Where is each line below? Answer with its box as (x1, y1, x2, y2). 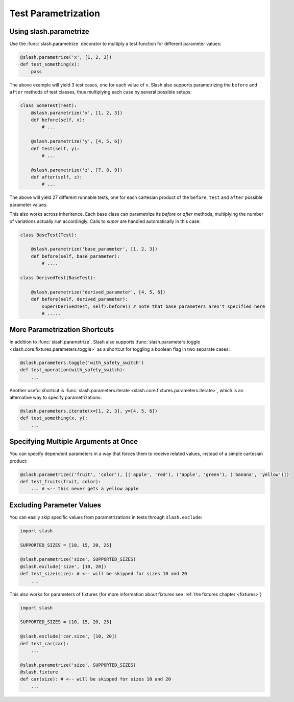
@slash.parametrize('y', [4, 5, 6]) (31, 139, 122, 144)
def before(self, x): (31, 117, 85, 123)
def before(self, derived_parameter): (31, 297, 128, 302)
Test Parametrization (9, 8, 101, 19)
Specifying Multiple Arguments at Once (9, 437, 138, 446)
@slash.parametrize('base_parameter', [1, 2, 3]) (31, 246, 158, 252)
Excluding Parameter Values (9, 501, 102, 509)
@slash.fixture (20, 669, 58, 675)
